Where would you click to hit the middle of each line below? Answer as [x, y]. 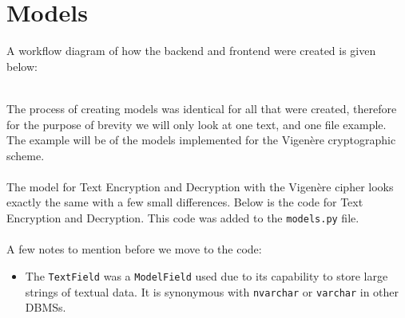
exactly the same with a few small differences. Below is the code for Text [185, 202]
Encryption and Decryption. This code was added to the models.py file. [183, 218]
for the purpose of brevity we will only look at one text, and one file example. [197, 124]
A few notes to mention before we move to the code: [134, 249]
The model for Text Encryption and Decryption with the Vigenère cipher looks [200, 186]
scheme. [26, 155]
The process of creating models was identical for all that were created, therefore [202, 108]
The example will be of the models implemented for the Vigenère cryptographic [201, 140]
